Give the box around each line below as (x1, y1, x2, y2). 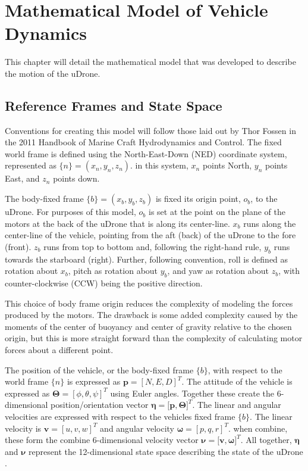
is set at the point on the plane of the (148, 205, 285, 218)
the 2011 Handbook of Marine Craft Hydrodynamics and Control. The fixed (5, 136, 282, 148)
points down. (53, 172, 100, 185)
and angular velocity (100, 422, 174, 434)
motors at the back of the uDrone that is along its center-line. (5, 217, 230, 229)
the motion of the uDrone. (5, 67, 100, 79)
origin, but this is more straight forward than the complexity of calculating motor (5, 332, 303, 344)
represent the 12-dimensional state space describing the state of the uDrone (29, 445, 303, 457)
